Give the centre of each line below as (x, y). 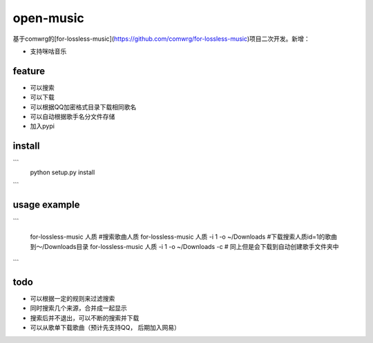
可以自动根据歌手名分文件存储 (73, 117)
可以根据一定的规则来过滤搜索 (73, 299)
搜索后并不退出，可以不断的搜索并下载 (85, 317)
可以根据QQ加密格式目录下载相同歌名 (83, 106)
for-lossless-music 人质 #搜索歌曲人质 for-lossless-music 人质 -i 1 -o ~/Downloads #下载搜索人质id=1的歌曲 (184, 237)
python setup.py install (63, 172)
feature (29, 71)
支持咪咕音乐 (48, 51)
